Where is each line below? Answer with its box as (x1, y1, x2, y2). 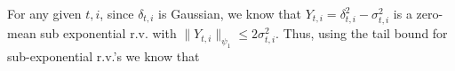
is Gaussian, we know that (158, 4, 302, 22)
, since (100, 4, 134, 22)
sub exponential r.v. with (40, 24, 177, 43)
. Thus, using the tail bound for (275, 24, 448, 43)
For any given (7, 4, 82, 22)
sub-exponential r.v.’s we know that (7, 46, 200, 65)
